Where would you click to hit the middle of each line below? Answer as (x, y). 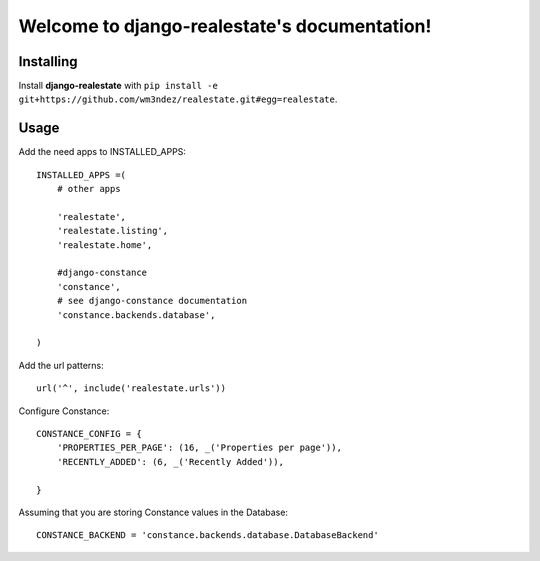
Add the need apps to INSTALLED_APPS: (102, 152)
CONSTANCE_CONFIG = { (89, 433)
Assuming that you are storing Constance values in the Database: (153, 512)
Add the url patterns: (61, 365)
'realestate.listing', (112, 231)
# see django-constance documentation (152, 301)
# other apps (88, 189)
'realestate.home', (104, 244)
